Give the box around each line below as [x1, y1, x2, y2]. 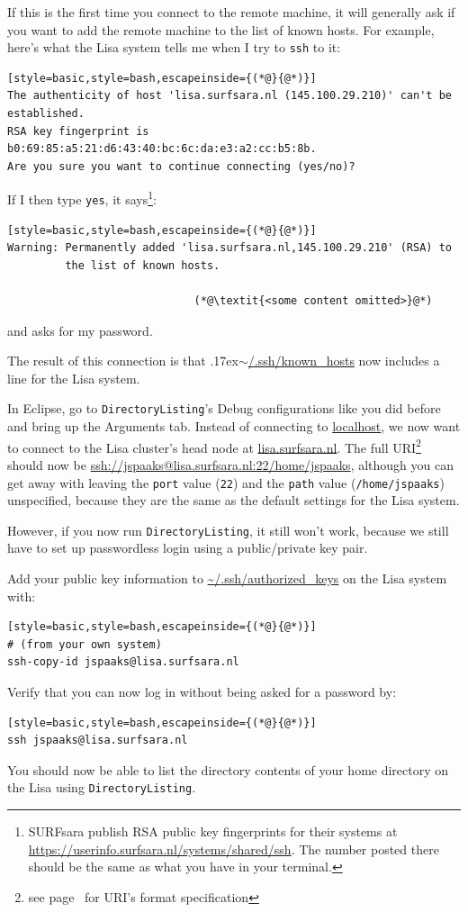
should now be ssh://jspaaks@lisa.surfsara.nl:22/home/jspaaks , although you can [7, 455, 454, 474]
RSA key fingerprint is [7, 124, 149, 138]
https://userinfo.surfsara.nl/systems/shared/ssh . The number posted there [28, 839, 439, 858]
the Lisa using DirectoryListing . [7, 778, 196, 797]
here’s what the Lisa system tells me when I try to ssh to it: [7, 38, 341, 57]
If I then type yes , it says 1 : [7, 187, 157, 209]
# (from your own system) [7, 637, 162, 651]
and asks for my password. [7, 321, 153, 339]
